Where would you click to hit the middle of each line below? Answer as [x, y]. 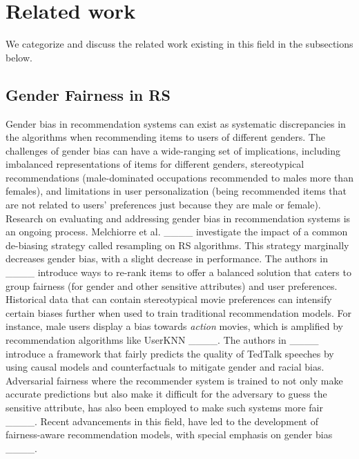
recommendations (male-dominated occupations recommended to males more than [179, 177]
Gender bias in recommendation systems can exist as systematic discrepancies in [176, 123]
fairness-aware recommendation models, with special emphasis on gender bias [169, 434]
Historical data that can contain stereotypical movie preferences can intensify [169, 299]
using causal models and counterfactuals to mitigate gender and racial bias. [165, 367]
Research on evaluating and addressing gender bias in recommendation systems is [178, 218]
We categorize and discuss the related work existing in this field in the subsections [179, 44]
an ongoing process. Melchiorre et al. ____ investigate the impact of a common [177, 232]
